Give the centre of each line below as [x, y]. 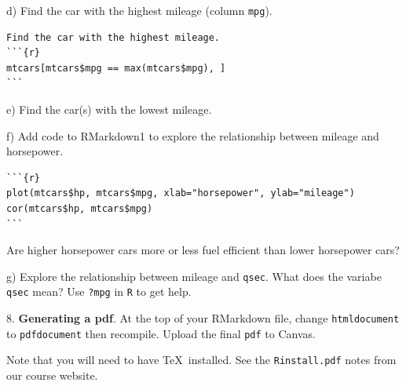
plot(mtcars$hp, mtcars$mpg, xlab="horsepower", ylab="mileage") [181, 193]
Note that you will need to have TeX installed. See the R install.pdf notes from [201, 360]
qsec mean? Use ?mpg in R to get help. [99, 291]
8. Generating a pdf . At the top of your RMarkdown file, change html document [203, 318]
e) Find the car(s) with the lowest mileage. [109, 109]
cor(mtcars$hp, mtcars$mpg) [80, 209]
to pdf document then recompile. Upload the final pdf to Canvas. [161, 333]
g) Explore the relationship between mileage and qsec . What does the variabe [194, 276]
